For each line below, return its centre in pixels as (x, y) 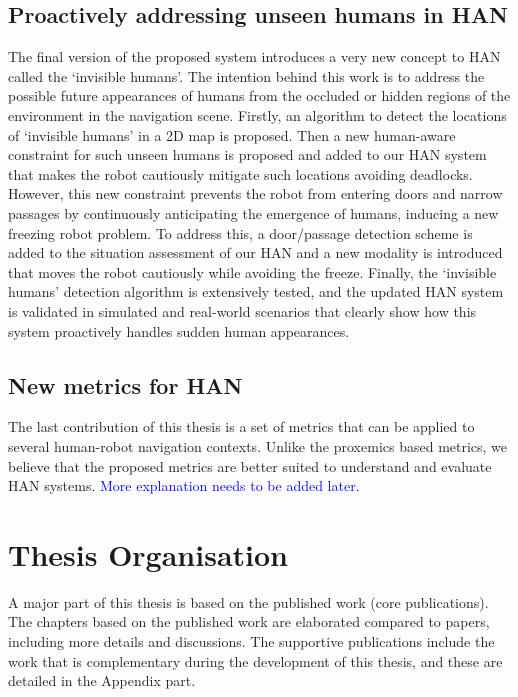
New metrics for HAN (125, 384)
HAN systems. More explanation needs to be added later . (184, 485)
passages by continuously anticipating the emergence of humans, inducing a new (253, 212)
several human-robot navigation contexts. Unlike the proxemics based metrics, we (258, 445)
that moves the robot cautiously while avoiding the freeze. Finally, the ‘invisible (252, 271)
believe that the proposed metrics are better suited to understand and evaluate (250, 465)
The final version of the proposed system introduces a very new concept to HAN (254, 56)
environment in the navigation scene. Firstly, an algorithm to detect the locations (257, 114)
